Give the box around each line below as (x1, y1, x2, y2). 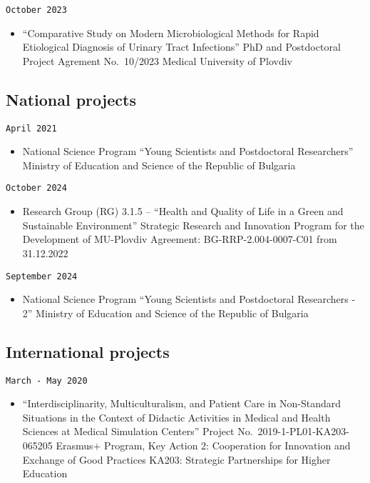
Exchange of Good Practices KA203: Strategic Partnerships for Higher (22, 452, 331, 467)
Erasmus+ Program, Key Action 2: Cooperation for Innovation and (56, 438, 351, 452)
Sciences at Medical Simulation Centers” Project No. (22, 424, 253, 439)
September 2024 (6, 271, 78, 282)
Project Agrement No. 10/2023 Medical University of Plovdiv (22, 53, 293, 68)
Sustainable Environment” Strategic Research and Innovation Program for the (22, 217, 364, 232)
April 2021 (6, 123, 57, 134)
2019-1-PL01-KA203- (257, 424, 349, 439)
